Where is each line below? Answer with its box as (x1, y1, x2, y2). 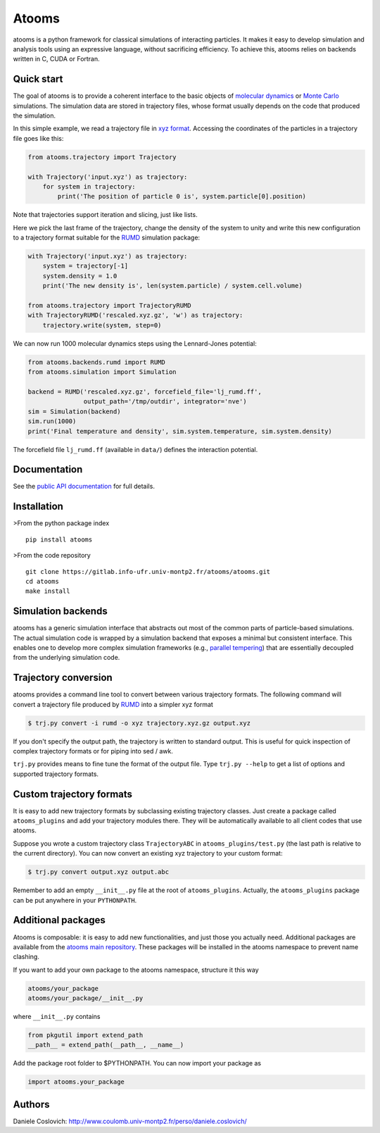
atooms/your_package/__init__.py (27, 994, 144, 1003)
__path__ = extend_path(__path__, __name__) (27, 1041, 184, 1049)
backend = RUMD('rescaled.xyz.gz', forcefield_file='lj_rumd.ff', (27, 387, 262, 396)
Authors (13, 1098, 50, 1110)
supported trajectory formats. (13, 770, 99, 778)
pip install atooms (25, 535, 93, 544)
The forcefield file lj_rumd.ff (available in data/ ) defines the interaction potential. (13, 445, 258, 453)
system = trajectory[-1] (42, 262, 129, 270)
